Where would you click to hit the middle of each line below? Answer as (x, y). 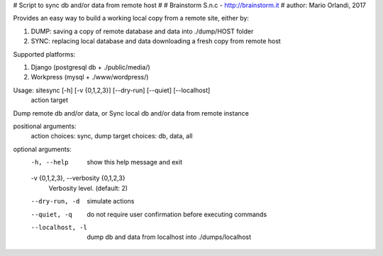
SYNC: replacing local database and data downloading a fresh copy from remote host (156, 41)
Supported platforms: (44, 54)
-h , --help (50, 162)
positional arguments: (45, 126)
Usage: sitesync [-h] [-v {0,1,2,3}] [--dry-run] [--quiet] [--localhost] (112, 90)
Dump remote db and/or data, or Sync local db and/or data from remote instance (131, 113)
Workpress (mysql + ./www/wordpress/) (90, 77)
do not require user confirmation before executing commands (177, 214)
